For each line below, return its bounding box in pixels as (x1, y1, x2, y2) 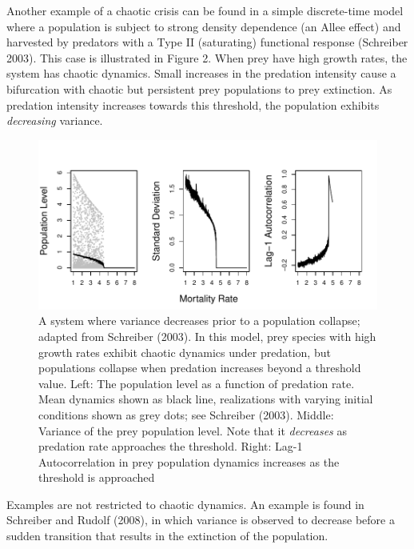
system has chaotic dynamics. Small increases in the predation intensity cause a (6, 65, 396, 82)
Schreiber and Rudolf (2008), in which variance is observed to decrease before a (6, 511, 395, 528)
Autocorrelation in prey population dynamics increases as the (38, 453, 340, 470)
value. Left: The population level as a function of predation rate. (38, 375, 355, 391)
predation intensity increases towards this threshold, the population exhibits (6, 96, 380, 113)
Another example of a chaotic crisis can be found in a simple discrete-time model (6, 2, 404, 18)
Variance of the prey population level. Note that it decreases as (38, 422, 348, 439)
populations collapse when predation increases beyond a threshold (38, 359, 361, 376)
